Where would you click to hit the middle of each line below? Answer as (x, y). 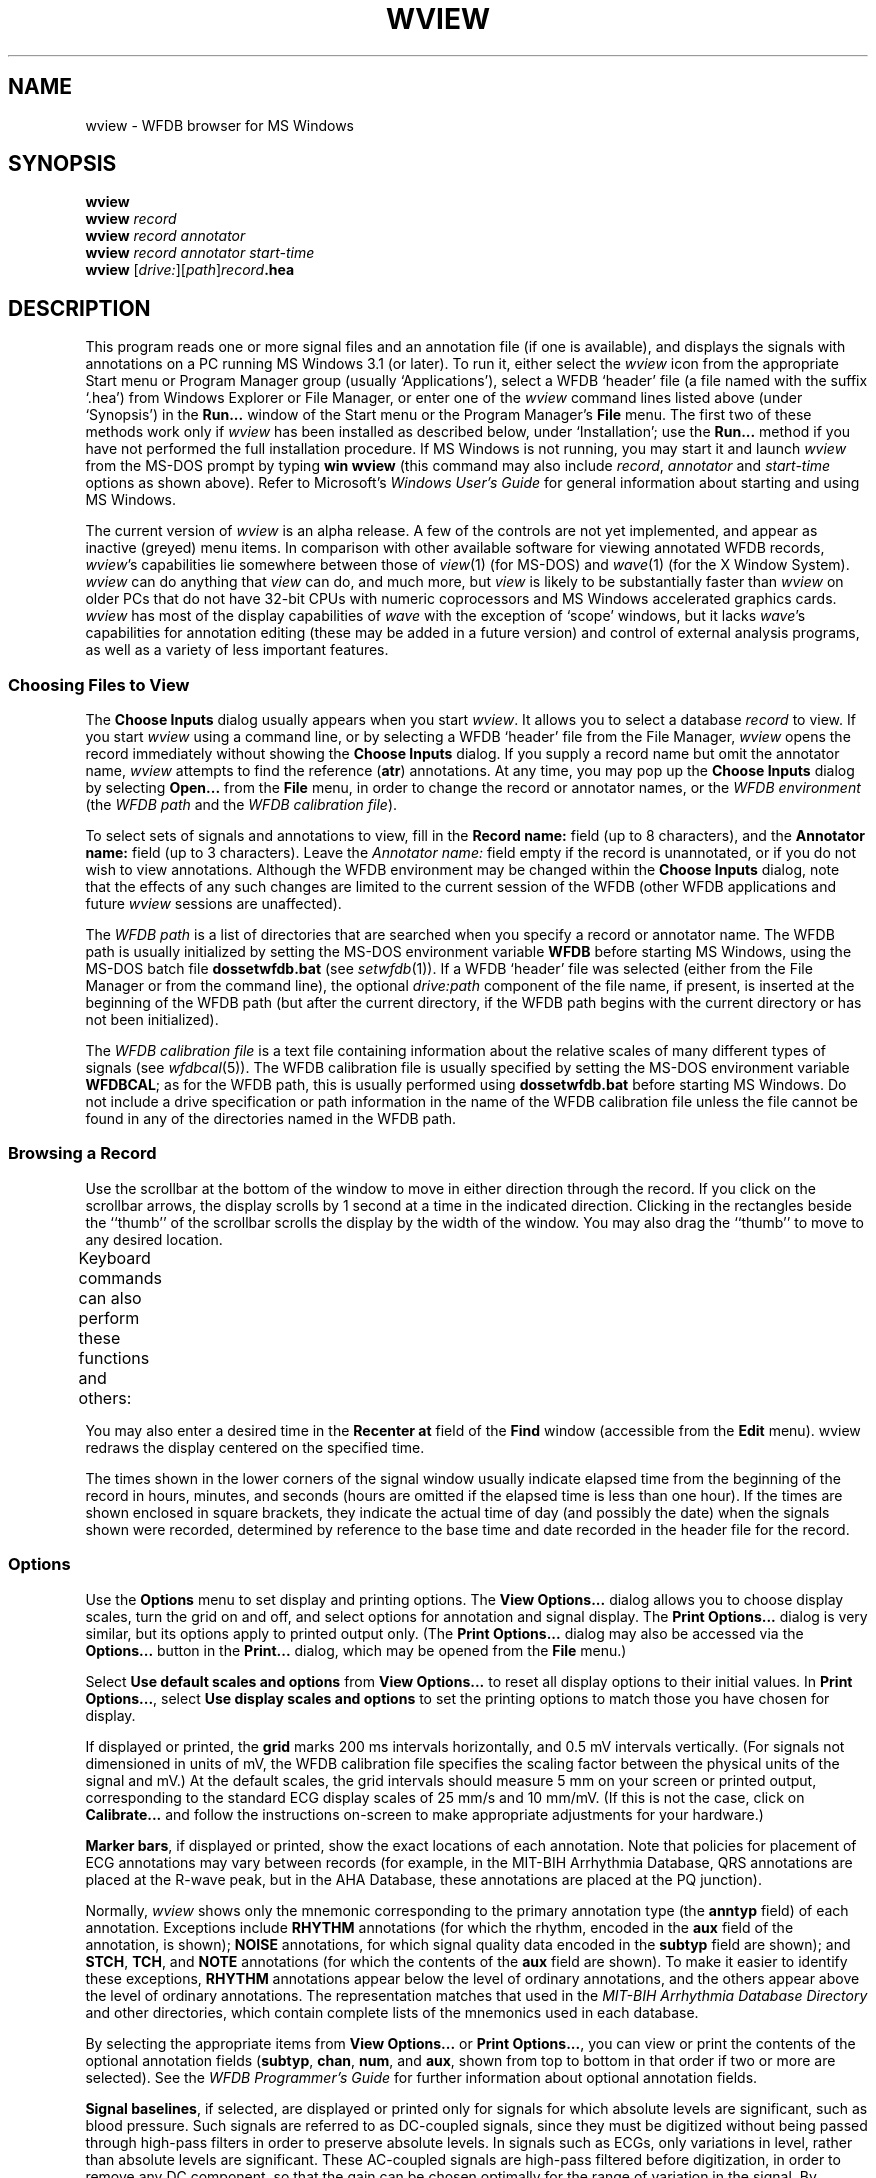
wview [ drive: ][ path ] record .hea (190, 270)
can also (110, 1297)
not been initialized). (152, 1020)
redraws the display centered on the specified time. (255, 1447)
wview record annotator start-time (200, 253)
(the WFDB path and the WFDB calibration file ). (241, 805)
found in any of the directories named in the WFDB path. (271, 1119)
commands (120, 1277)
